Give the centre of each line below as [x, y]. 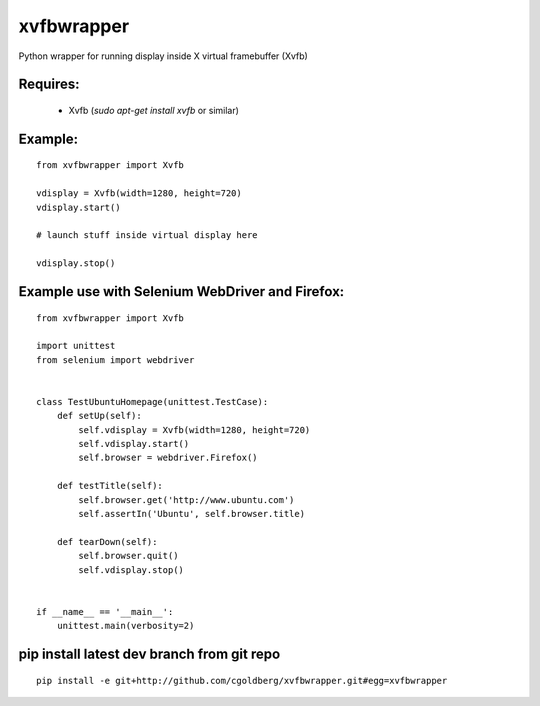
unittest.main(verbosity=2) [125, 626]
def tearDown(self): [107, 541]
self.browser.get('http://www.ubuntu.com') [186, 499]
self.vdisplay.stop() [131, 569]
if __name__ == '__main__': [105, 611]
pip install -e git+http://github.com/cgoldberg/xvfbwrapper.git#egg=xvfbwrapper [242, 680]
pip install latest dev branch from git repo [149, 653]
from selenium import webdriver [115, 359]
